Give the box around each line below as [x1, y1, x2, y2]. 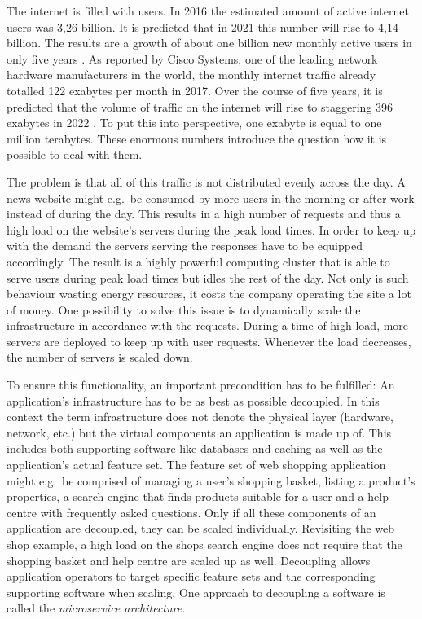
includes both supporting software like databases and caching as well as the [7, 440, 383, 457]
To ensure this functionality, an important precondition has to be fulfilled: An [7, 376, 395, 393]
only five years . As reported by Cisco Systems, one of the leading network [7, 50, 378, 67]
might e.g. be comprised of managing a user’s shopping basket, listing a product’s [7, 472, 415, 489]
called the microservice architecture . [7, 599, 186, 617]
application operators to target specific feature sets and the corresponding [7, 568, 376, 585]
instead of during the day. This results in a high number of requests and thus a [7, 205, 401, 222]
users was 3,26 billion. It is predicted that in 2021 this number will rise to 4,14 [7, 18, 398, 35]
